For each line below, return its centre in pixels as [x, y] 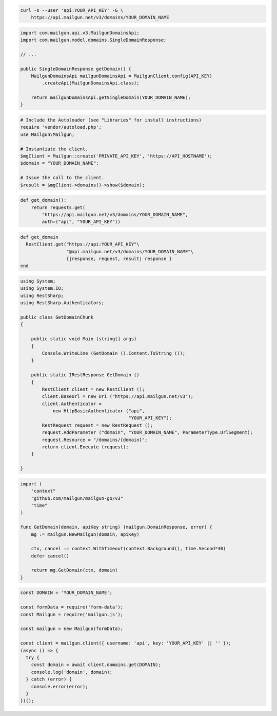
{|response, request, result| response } [119, 259]
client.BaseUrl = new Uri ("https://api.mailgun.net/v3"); [118, 397]
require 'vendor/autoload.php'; [61, 127]
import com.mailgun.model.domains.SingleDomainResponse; [93, 40]
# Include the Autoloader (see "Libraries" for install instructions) [111, 120]
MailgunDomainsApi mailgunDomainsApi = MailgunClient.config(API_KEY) [122, 76]
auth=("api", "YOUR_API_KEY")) [81, 222]
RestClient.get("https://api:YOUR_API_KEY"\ [83, 244]
